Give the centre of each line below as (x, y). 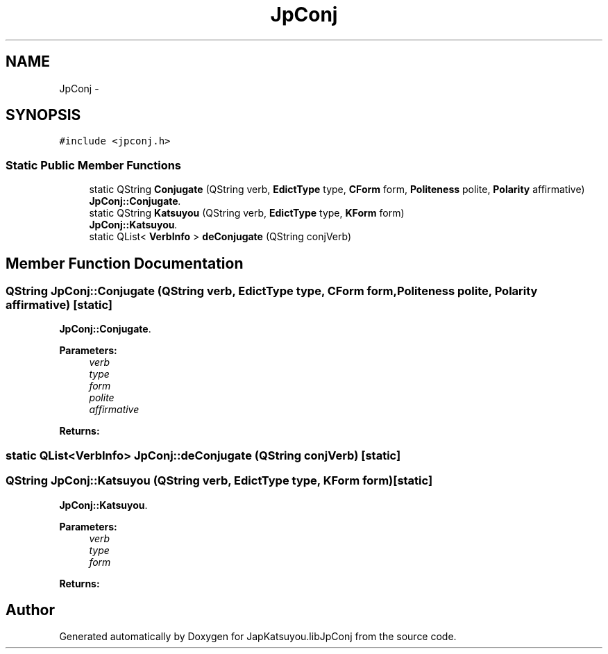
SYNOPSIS (43, 115)
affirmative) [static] (59, 305)
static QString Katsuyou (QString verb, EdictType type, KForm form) (247, 213)
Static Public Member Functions (94, 165)
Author (30, 610)
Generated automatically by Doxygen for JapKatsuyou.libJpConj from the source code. (258, 637)
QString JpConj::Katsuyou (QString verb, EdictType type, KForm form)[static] (219, 481)
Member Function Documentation (125, 263)
